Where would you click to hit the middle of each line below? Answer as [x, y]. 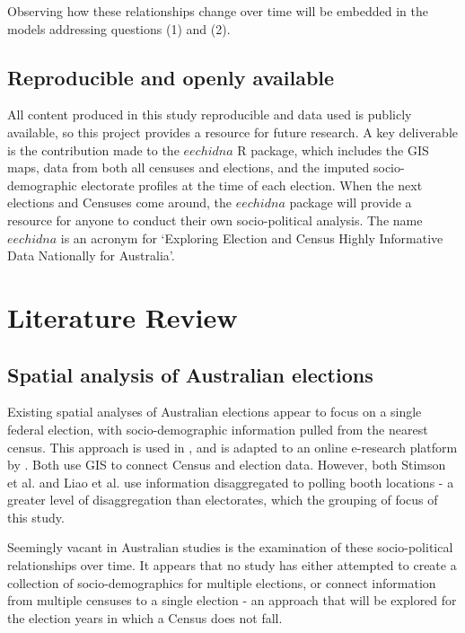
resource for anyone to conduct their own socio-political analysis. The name [215, 220]
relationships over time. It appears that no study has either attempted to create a [232, 565]
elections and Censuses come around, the [119, 202]
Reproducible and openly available [171, 77]
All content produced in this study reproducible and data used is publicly [210, 114]
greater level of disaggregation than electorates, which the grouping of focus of [223, 500]
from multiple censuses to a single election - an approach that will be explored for [232, 600]
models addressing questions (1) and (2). [119, 28]
